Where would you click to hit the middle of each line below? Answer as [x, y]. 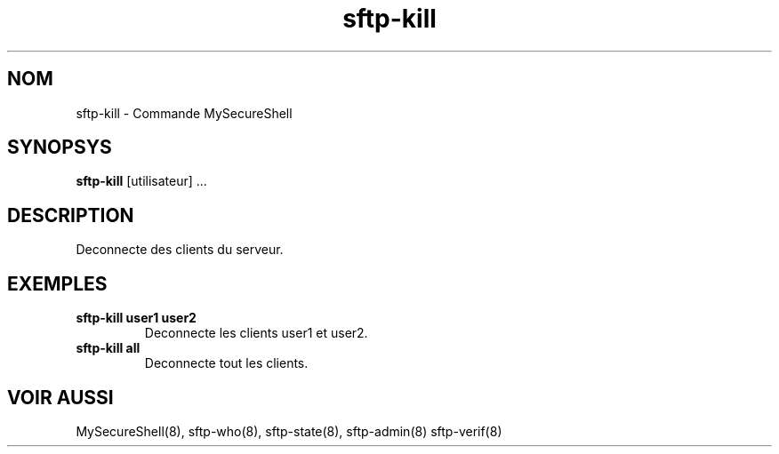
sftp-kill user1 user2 [136, 318]
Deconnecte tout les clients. [226, 363]
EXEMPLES [57, 283]
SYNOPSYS [60, 147]
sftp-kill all [108, 348]
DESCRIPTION [71, 215]
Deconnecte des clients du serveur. [180, 250]
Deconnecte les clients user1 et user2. [256, 333]
